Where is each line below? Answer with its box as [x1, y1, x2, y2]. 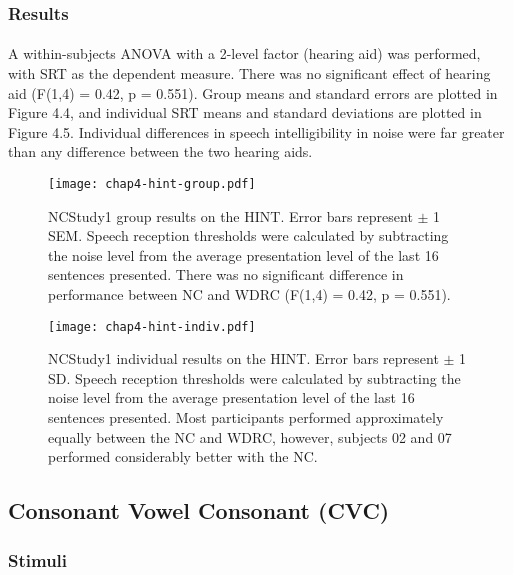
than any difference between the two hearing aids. [8, 141, 313, 162]
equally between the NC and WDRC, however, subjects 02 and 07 [48, 426, 452, 447]
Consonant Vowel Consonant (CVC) [8, 495, 390, 526]
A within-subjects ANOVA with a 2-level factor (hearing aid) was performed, [8, 43, 481, 64]
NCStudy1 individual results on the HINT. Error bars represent [48, 348, 439, 369]
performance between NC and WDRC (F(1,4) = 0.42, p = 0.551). [48, 284, 451, 305]
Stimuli [8, 547, 68, 572]
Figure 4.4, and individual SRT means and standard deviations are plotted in [8, 102, 482, 123]
